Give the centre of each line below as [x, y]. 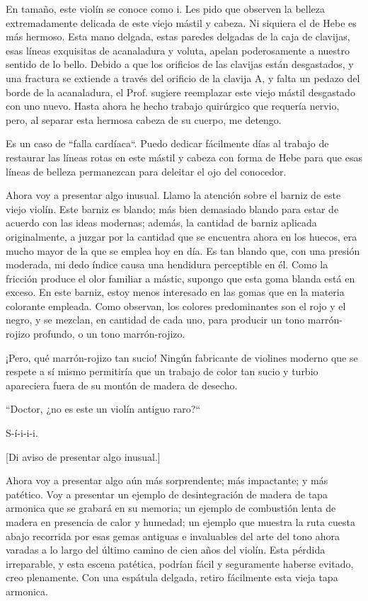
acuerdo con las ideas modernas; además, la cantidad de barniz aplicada [161, 223]
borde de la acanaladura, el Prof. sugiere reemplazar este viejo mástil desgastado [180, 92]
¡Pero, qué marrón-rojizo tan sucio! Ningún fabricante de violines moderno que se [182, 357]
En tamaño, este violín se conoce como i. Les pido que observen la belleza [166, 8]
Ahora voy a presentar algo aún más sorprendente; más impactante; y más [167, 480]
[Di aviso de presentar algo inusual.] [83, 456]
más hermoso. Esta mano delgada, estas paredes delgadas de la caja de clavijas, [178, 36]
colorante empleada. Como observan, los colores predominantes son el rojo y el [176, 305]
